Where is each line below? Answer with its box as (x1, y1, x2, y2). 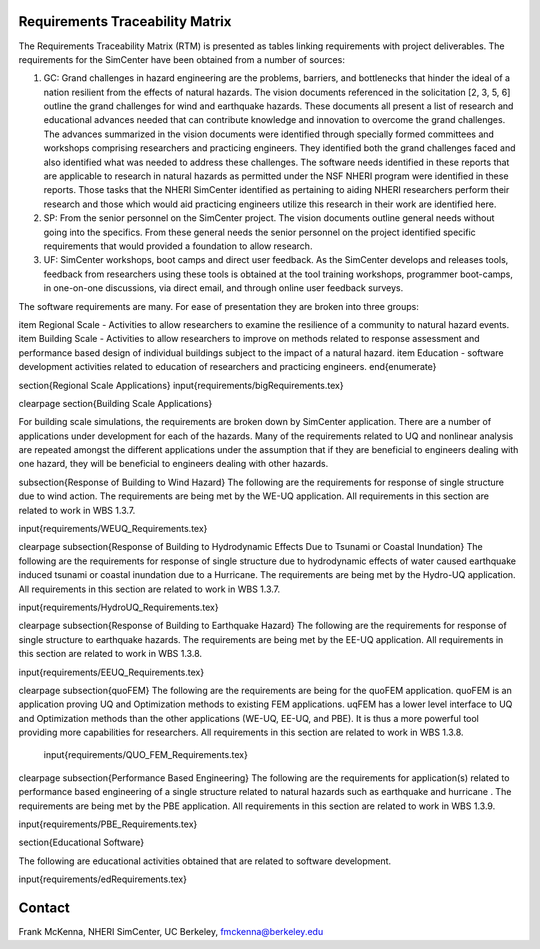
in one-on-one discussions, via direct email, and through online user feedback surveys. (43, 282, 404, 294)
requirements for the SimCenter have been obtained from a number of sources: (18, 53, 345, 65)
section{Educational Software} (18, 836, 145, 849)
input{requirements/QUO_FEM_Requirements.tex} (43, 749, 249, 761)
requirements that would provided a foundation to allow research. (43, 240, 313, 252)
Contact (18, 900, 70, 917)
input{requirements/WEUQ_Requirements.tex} (18, 523, 208, 535)
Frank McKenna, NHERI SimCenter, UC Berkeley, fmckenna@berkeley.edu (18, 926, 324, 938)
